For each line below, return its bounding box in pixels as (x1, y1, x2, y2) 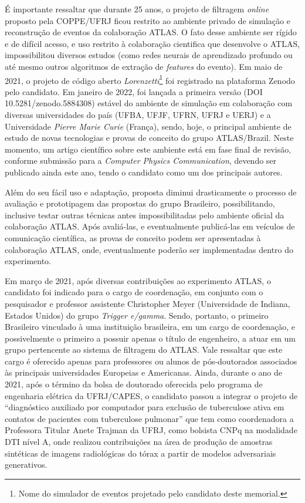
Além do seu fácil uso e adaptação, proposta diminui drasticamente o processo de (5, 185, 297, 198)
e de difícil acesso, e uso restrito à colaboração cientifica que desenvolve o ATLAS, (5, 37, 300, 49)
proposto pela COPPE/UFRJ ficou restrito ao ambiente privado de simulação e (5, 14, 290, 26)
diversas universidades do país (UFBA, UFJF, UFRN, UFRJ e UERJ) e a (5, 109, 271, 120)
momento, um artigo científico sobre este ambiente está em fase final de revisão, (5, 143, 292, 155)
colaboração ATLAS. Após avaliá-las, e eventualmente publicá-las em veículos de (5, 220, 295, 232)
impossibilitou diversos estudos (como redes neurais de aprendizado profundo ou (5, 49, 293, 61)
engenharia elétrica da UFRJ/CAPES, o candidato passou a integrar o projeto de (5, 389, 298, 401)
